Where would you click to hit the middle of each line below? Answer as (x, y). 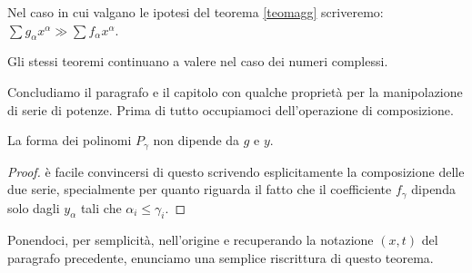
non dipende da (196, 140)
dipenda (433, 189)
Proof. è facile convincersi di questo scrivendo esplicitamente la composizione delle (236, 171)
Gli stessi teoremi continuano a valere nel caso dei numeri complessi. (198, 61)
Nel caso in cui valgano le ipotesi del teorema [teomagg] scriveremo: (196, 12)
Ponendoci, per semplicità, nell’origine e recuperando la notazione (191, 240)
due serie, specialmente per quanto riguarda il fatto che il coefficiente (200, 189)
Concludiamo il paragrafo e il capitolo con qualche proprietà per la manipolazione (235, 91)
